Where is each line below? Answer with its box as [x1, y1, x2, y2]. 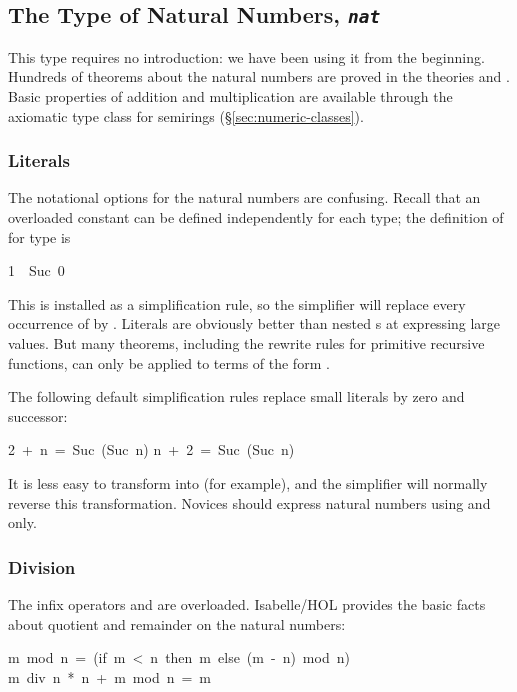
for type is [8, 226, 71, 247]
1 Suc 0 [8, 260, 65, 281]
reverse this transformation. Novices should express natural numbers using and [8, 492, 491, 513]
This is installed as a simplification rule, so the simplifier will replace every [8, 293, 466, 314]
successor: [8, 405, 68, 426]
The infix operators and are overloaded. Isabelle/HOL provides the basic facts [8, 593, 486, 614]
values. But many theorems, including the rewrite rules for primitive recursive [8, 332, 485, 353]
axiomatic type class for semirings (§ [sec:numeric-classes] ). [8, 105, 364, 126]
